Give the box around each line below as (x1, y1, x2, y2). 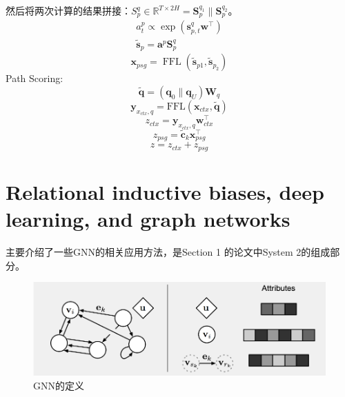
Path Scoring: (6, 71, 63, 85)
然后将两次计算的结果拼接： (6, 3, 131, 17)
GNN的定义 (33, 378, 84, 392)
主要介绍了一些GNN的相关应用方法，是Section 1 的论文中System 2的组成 (6, 245, 331, 259)
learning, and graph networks (6, 205, 290, 233)
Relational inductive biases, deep (6, 178, 324, 206)
